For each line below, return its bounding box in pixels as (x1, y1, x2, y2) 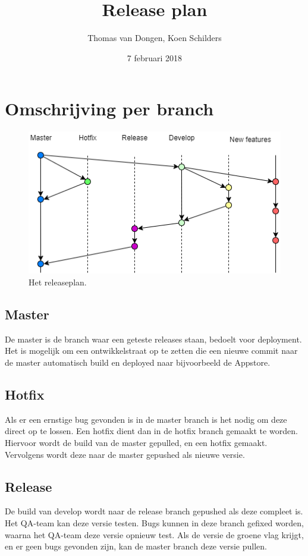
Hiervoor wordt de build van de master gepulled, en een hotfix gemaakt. (5, 436, 268, 448)
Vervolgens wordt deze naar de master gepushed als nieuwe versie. (5, 448, 245, 460)
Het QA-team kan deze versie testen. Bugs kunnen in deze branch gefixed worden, (5, 516, 304, 529)
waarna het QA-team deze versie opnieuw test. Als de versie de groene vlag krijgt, (5, 528, 304, 541)
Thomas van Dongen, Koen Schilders (87, 32, 222, 44)
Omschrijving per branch (5, 96, 214, 121)
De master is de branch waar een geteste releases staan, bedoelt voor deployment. (5, 332, 302, 345)
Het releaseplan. (29, 276, 87, 288)
